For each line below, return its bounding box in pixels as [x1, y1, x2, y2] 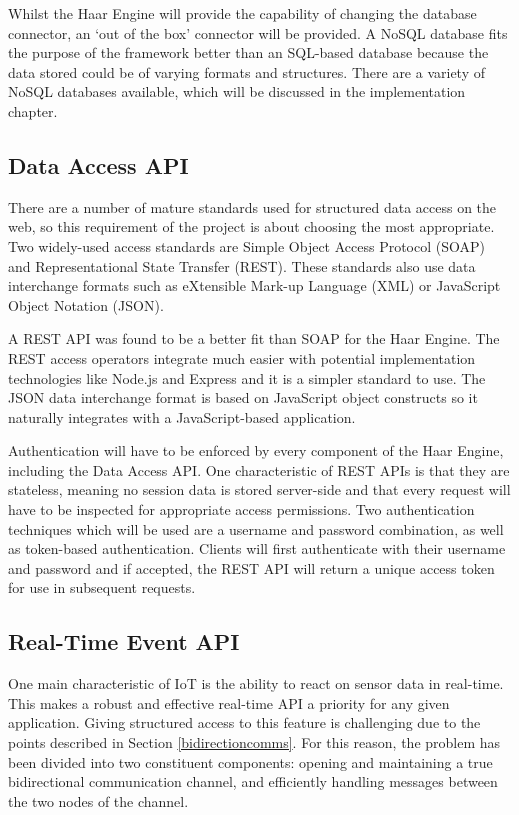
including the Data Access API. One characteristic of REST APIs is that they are [8, 459, 510, 480]
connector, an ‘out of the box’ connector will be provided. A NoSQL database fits [8, 22, 508, 43]
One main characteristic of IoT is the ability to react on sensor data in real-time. [8, 673, 504, 694]
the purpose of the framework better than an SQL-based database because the [8, 42, 489, 63]
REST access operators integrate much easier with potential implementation [8, 347, 476, 368]
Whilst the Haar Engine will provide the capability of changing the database [8, 3, 477, 23]
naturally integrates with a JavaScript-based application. [8, 406, 356, 427]
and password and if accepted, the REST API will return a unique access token [8, 557, 495, 578]
